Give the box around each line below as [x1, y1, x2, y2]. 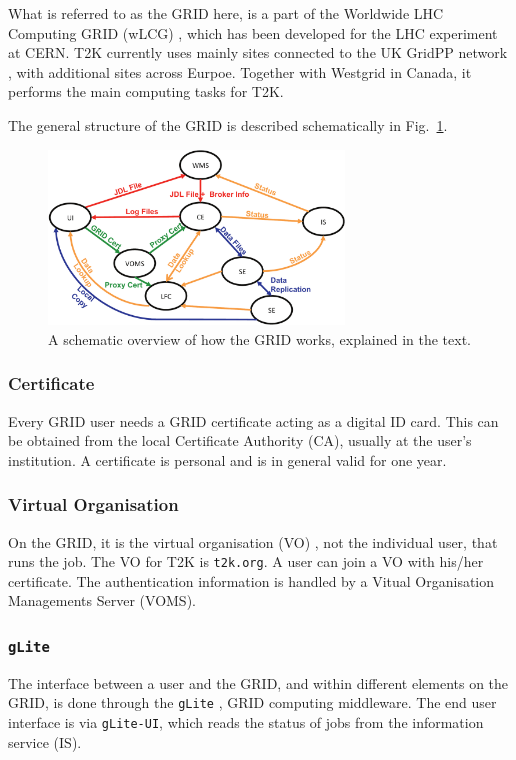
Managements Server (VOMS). [8, 590, 196, 611]
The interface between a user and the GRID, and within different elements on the [8, 672, 509, 693]
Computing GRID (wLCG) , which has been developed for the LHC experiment [8, 22, 498, 43]
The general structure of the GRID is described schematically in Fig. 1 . [8, 114, 448, 135]
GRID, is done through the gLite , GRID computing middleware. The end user [8, 692, 497, 713]
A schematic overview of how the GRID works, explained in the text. [48, 328, 472, 349]
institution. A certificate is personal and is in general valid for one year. [8, 449, 447, 470]
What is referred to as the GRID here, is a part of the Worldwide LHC [8, 3, 444, 23]
